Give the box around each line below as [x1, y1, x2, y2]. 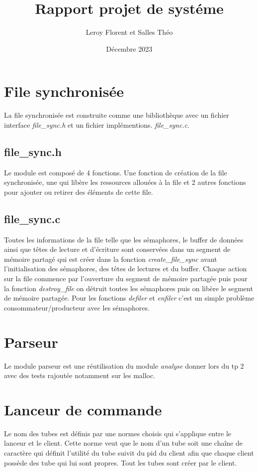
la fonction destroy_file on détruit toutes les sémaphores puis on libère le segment [4, 283, 253, 293]
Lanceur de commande [4, 399, 162, 419]
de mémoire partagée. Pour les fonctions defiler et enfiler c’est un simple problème [4, 293, 255, 303]
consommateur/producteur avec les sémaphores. [4, 302, 150, 313]
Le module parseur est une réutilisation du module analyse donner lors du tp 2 [4, 360, 244, 371]
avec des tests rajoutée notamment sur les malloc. [4, 370, 156, 381]
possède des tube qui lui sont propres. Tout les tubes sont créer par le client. [4, 457, 237, 468]
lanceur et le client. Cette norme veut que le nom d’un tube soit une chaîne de [4, 438, 243, 448]
